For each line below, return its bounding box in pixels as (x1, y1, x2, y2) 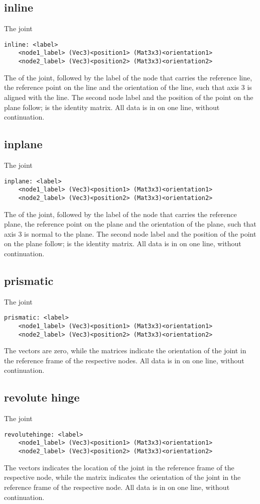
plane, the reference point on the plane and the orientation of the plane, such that (4, 219, 256, 229)
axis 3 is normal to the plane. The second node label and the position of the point (4, 228, 256, 239)
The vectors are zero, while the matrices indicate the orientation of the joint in (4, 345, 246, 356)
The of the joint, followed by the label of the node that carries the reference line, (4, 72, 252, 82)
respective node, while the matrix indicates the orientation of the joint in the (4, 472, 241, 482)
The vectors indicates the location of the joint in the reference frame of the (4, 462, 234, 472)
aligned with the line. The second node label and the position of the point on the (4, 91, 253, 102)
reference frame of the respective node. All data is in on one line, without (4, 481, 230, 492)
